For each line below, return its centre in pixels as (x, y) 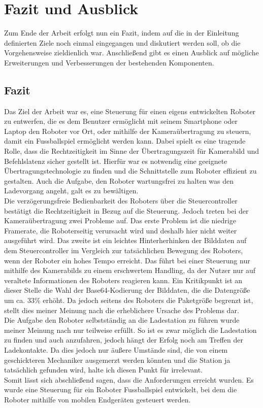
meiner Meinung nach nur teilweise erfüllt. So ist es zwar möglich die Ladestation (130, 330)
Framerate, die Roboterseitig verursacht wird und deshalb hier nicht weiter (121, 230)
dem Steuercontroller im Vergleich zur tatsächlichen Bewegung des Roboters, (124, 250)
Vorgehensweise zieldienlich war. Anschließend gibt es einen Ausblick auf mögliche (131, 53)
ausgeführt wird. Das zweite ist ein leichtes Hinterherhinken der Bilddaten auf (125, 240)
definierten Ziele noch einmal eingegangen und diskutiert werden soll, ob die (122, 42)
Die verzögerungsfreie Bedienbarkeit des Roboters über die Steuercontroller (121, 201)
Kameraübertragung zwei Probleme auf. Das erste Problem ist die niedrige (120, 220)
